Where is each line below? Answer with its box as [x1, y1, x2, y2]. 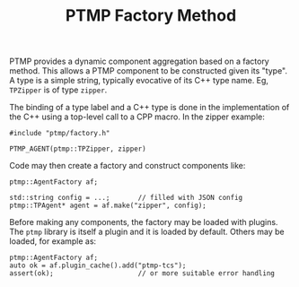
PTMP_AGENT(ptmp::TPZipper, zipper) [9, 144, 146, 153]
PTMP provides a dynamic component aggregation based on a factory [9, 56, 269, 67]
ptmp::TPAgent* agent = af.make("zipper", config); [9, 201, 207, 211]
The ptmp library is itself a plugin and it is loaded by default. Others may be [9, 226, 285, 238]
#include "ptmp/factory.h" [9, 129, 110, 138]
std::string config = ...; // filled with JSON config [9, 194, 243, 203]
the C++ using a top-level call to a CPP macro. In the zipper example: [9, 111, 265, 122]
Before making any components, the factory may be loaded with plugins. [9, 217, 278, 228]
